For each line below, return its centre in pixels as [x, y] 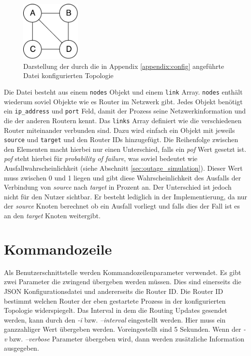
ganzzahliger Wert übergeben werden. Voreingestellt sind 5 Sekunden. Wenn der [123, 329]
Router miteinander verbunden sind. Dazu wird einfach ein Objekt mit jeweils [119, 130]
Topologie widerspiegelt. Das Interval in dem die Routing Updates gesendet [116, 310]
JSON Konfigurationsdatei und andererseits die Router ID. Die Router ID [114, 291]
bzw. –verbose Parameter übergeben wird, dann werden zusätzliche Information [127, 338]
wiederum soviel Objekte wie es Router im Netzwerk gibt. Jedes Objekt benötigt [123, 101]
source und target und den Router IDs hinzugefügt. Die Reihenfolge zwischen [121, 139]
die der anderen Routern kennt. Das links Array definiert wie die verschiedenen [123, 120]
